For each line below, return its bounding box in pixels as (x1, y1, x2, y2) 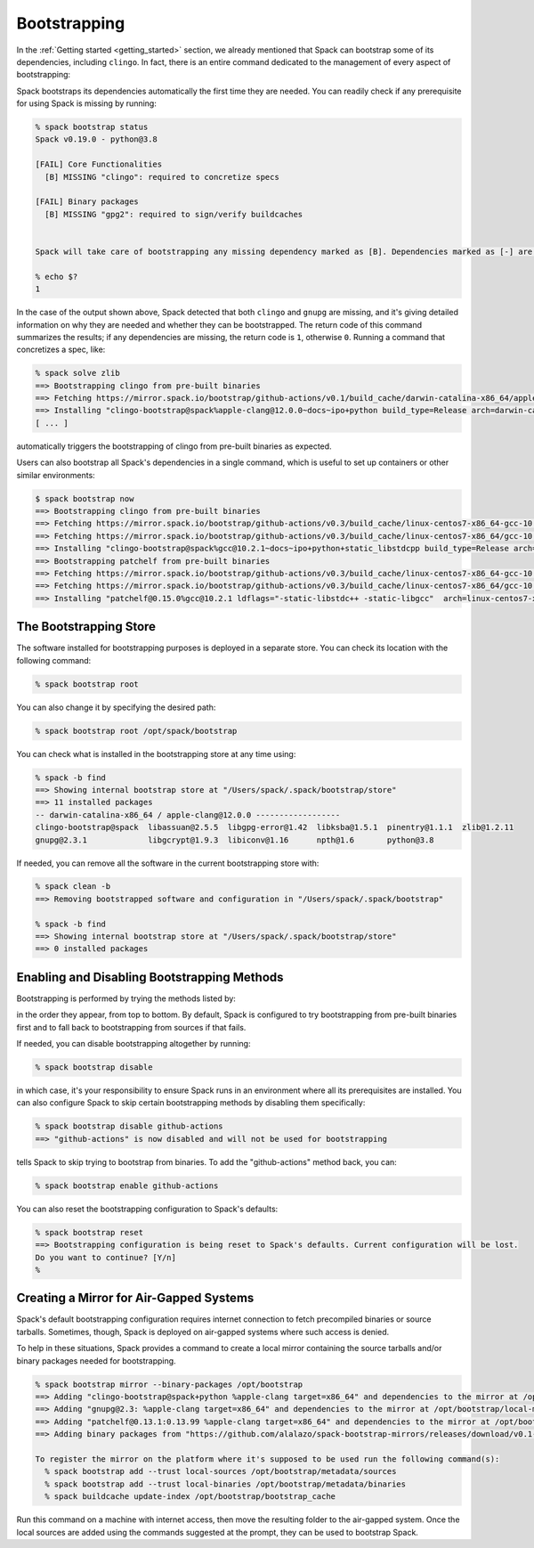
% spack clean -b (35, 882, 111, 892)
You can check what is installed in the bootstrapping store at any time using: (16, 748, 296, 759)
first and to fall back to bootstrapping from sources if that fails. (16, 1022, 247, 1032)
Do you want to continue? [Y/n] (35, 1252, 177, 1262)
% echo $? (35, 272, 78, 281)
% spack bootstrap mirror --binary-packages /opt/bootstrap (35, 1379, 303, 1389)
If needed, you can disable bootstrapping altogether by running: (16, 1039, 251, 1049)
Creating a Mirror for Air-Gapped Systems (16, 1291, 255, 1306)
